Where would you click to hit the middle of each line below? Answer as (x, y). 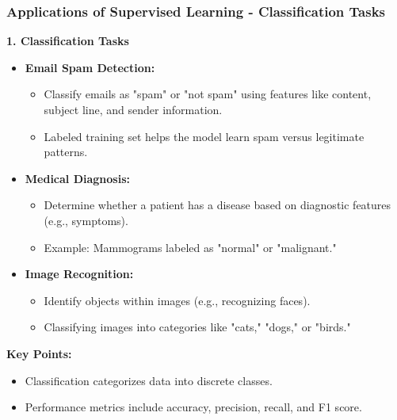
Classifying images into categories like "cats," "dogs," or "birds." (197, 327)
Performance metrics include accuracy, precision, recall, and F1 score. (193, 407)
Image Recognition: (79, 274)
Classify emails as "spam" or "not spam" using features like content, (208, 94)
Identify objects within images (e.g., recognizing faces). (177, 300)
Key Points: (39, 353)
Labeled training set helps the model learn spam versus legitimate (204, 136)
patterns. (66, 152)
